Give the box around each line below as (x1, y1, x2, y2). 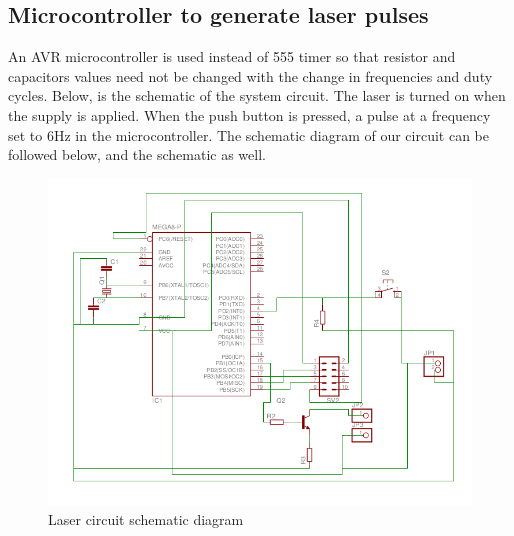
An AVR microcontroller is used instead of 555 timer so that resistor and (8, 46, 456, 67)
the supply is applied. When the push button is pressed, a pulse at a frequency (8, 104, 491, 125)
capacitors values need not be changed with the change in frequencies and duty (8, 65, 493, 86)
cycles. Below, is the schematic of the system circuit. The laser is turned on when (8, 85, 506, 106)
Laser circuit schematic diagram (48, 508, 244, 529)
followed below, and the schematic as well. (8, 144, 266, 165)
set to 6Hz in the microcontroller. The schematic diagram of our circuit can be (8, 124, 490, 145)
